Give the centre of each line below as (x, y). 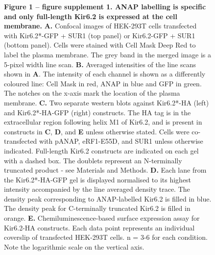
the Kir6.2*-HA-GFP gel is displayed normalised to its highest (98, 179)
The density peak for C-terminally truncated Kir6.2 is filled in (97, 208)
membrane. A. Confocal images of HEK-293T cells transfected (100, 26)
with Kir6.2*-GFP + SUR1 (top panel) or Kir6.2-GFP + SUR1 (100, 35)
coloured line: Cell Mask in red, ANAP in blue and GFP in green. (103, 83)
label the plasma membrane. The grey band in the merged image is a (107, 54)
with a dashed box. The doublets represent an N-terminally (93, 160)
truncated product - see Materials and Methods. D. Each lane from (105, 170)
